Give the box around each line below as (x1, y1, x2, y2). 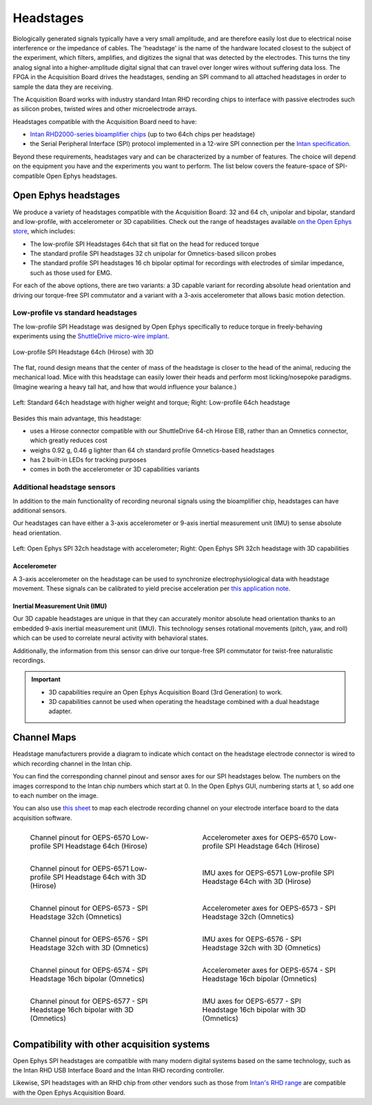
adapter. (48, 707, 72, 716)
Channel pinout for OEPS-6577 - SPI (30, 996, 148, 1006)
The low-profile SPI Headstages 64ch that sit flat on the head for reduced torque (30, 240, 260, 248)
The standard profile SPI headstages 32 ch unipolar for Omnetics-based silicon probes (30, 249, 277, 258)
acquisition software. (12, 814, 72, 822)
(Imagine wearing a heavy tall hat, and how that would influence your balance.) (12, 382, 237, 391)
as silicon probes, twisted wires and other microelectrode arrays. (12, 105, 198, 113)
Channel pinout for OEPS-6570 (30, 833, 131, 843)
